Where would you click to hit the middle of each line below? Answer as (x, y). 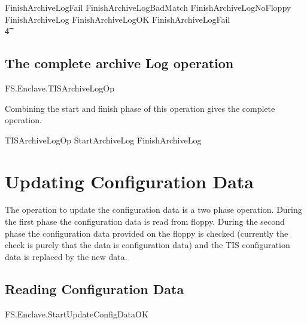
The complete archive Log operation (119, 63)
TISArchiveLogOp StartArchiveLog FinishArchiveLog (103, 140)
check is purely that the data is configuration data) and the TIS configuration (148, 245)
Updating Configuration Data (130, 181)
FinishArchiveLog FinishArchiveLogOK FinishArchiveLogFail (118, 19)
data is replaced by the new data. (66, 256)
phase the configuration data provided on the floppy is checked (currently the (147, 233)
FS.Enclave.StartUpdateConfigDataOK (77, 314)
